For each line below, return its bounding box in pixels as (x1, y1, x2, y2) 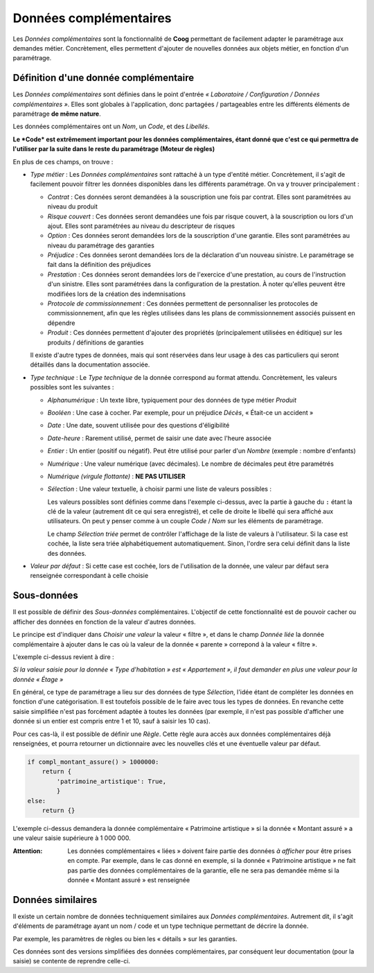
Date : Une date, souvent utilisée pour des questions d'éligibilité (47, 421, 230, 430)
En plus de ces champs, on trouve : (12, 157, 114, 166)
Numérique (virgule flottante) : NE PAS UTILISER (47, 472, 186, 480)
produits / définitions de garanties (47, 338, 144, 347)
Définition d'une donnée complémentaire (12, 72, 195, 84)
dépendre (47, 319, 75, 327)
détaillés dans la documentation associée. (30, 360, 150, 369)
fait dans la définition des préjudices (47, 261, 152, 269)
